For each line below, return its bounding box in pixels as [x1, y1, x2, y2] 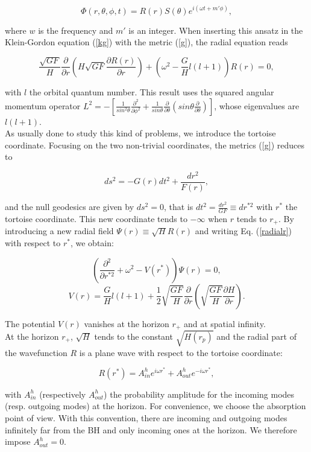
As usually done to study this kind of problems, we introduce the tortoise [5, 127, 276, 139]
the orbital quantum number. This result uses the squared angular [29, 85, 274, 98]
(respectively [39, 387, 86, 400]
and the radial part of [216, 329, 297, 342]
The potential [5, 317, 55, 329]
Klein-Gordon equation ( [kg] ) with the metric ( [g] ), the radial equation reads [5, 36, 288, 48]
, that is [163, 200, 193, 213]
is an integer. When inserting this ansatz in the [128, 24, 303, 36]
